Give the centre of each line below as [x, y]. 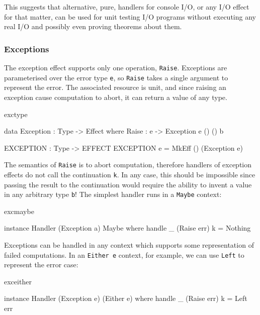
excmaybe [19, 211]
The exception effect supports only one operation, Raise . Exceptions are [116, 67]
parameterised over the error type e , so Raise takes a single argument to [116, 77]
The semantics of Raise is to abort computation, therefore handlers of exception [128, 165]
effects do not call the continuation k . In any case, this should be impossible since [130, 174]
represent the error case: [41, 265]
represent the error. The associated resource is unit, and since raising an [115, 87]
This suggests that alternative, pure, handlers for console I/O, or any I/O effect [127, 7]
